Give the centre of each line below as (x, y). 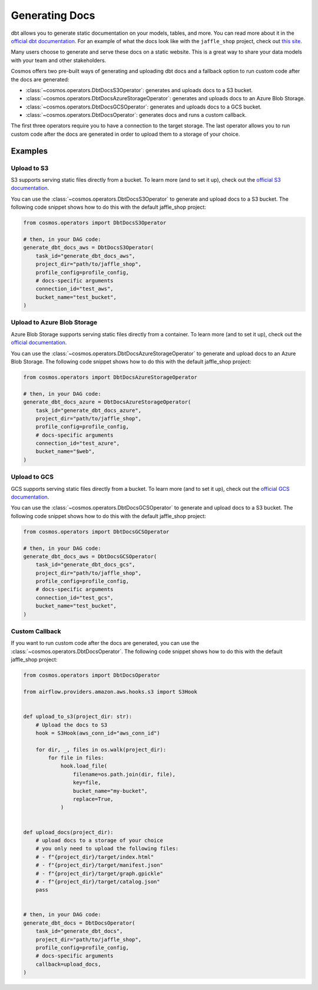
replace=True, (93, 799)
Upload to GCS (32, 477)
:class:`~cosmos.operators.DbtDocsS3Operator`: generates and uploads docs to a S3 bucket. (139, 90)
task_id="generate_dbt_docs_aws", (85, 256)
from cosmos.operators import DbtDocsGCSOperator (96, 532)
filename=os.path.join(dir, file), (124, 774)
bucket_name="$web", (65, 452)
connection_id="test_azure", (78, 443)
